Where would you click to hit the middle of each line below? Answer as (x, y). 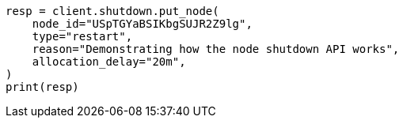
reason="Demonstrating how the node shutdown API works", (216, 49)
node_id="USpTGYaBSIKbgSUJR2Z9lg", (142, 24)
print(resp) (42, 87)
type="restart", (82, 36)
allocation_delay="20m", (109, 62)
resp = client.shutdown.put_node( (112, 11)
